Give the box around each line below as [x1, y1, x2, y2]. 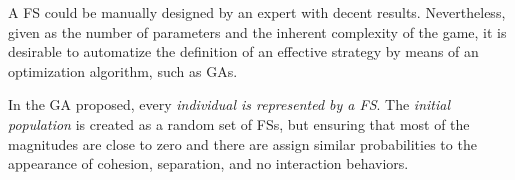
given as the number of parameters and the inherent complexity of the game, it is [8, 21, 507, 42]
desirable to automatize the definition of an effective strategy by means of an [8, 41, 479, 62]
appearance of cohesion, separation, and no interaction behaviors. [8, 153, 409, 174]
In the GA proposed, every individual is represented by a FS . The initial [8, 94, 450, 115]
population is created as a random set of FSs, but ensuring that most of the [8, 113, 470, 134]
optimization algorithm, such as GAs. [8, 60, 238, 81]
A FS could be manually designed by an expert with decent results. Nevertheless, [8, 2, 506, 22]
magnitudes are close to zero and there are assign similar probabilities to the [8, 133, 477, 154]
